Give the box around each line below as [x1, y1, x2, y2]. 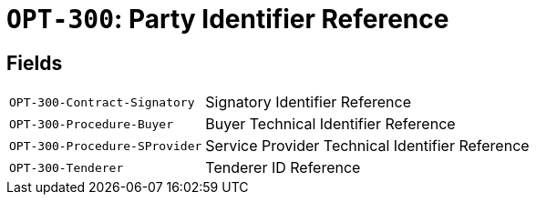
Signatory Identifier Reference [205, 93, 411, 112]
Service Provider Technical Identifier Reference [205, 136, 530, 156]
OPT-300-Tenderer [9, 160, 124, 175]
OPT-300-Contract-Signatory [9, 95, 195, 109]
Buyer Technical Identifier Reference [205, 115, 456, 134]
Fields [6, 51, 63, 75]
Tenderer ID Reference [205, 158, 361, 177]
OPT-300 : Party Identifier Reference [6, 4, 449, 35]
